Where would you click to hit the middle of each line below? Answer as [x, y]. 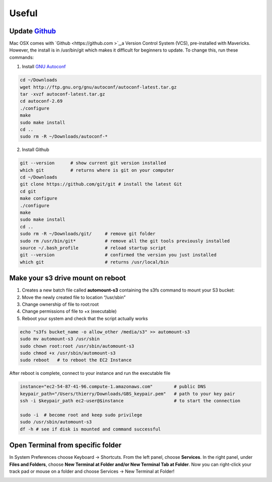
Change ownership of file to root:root [60, 304]
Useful [23, 13]
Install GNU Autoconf [44, 67]
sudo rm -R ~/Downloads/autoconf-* [64, 137]
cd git [28, 191]
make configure [39, 199]
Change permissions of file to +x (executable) [69, 311]
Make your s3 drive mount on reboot [67, 278]
